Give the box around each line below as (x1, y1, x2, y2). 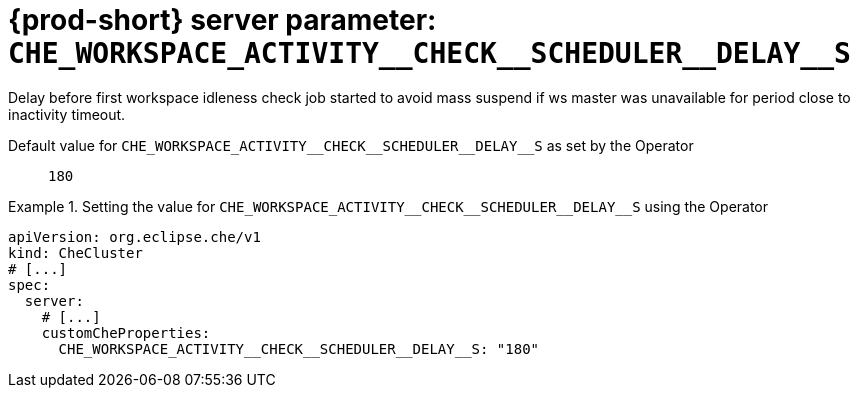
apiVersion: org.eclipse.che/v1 (8, 228, 261, 245)
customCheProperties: (41, 324, 211, 341)
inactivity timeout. (8, 105, 126, 123)
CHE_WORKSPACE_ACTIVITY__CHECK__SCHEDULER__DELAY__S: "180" (58, 340, 540, 357)
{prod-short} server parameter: (8, 3, 437, 37)
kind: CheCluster (8, 244, 143, 261)
